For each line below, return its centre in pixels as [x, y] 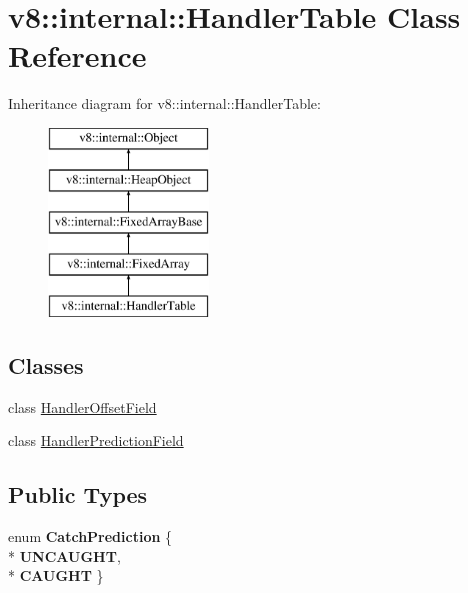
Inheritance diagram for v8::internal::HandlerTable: [164, 103]
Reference [77, 55]
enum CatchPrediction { [90, 536]
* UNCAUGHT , [64, 555]
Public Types [78, 494]
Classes [46, 364]
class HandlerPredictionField [96, 440]
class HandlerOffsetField [82, 406]
